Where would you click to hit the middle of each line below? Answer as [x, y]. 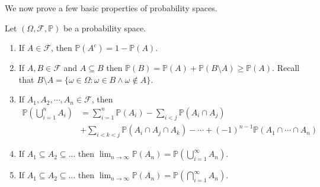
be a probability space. [105, 28]
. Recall [286, 68]
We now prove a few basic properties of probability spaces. [111, 8]
